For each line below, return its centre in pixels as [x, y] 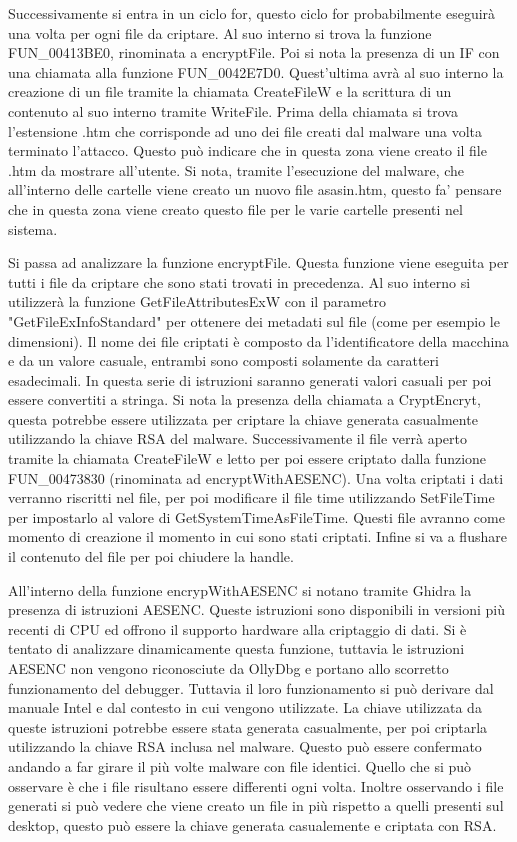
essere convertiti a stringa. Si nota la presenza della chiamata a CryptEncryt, [244, 399]
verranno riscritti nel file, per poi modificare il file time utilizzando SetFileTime [251, 497]
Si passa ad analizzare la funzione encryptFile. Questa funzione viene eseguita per [258, 262]
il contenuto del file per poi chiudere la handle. [151, 556]
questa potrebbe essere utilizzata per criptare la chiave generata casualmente [243, 418]
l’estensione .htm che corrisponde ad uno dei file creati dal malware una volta [245, 130]
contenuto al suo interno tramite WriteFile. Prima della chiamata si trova [233, 110]
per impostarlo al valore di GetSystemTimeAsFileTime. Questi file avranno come [256, 516]
